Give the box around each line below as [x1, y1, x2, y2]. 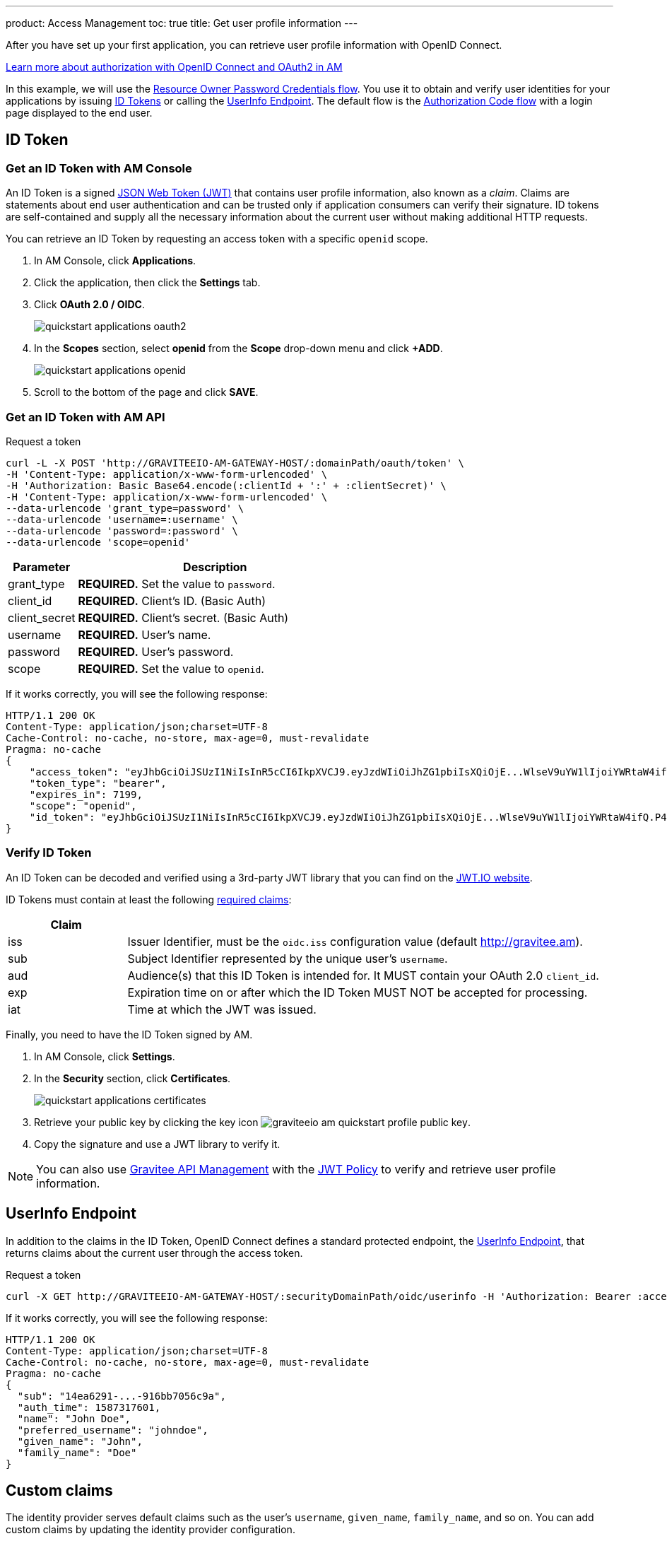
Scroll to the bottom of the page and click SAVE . [34, 386, 259, 399]
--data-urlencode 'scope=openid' [6, 536, 191, 548]
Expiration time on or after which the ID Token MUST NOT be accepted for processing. [127, 985, 588, 1000]
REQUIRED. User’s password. [78, 644, 234, 659]
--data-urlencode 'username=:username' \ [6, 513, 238, 525]
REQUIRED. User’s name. [78, 627, 211, 642]
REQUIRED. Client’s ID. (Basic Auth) [78, 593, 266, 608]
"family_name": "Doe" [17, 1446, 137, 1458]
